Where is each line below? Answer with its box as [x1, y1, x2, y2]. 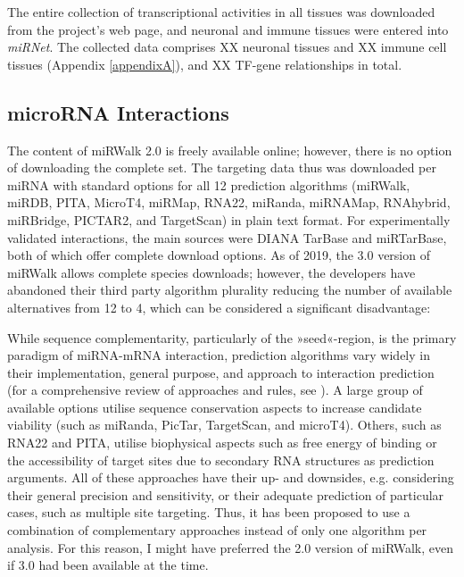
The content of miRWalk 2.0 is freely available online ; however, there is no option [7, 140, 452, 159]
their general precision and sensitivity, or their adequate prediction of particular [7, 485, 444, 504]
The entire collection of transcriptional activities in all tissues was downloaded [7, 3, 435, 21]
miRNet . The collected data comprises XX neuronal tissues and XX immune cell [7, 38, 447, 56]
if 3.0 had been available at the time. [7, 556, 209, 574]
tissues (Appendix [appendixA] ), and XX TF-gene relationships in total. [7, 54, 402, 73]
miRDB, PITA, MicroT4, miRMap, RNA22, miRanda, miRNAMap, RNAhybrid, [7, 193, 451, 212]
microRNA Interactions [7, 98, 229, 126]
